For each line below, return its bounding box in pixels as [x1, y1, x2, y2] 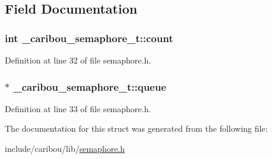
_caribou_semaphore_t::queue [13, 79, 166, 94]
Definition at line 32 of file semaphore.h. [5, 54, 151, 66]
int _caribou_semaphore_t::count [5, 30, 173, 45]
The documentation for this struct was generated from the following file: [5, 122, 268, 135]
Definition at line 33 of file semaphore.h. [5, 102, 151, 115]
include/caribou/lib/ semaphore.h [5, 142, 125, 154]
